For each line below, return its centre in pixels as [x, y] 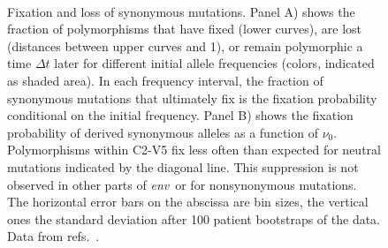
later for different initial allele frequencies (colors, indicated [214, 63]
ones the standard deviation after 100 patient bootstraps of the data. [194, 218]
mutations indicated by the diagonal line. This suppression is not [183, 166]
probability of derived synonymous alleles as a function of [163, 132]
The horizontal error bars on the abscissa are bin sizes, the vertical [188, 202]
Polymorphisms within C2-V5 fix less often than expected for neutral [194, 150]
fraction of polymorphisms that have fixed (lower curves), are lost [185, 29]
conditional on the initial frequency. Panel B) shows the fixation [180, 115]
